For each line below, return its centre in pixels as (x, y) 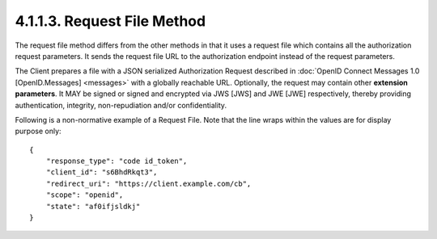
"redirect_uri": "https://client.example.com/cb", (148, 183)
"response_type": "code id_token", (117, 161)
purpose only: (38, 131)
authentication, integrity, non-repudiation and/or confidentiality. (121, 105)
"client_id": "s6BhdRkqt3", (102, 172)
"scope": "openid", (85, 195)
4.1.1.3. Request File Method (110, 21)
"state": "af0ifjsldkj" (93, 206)
